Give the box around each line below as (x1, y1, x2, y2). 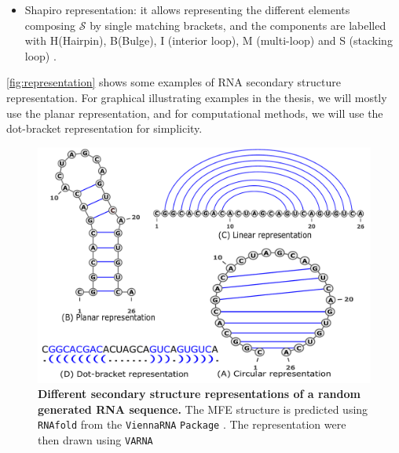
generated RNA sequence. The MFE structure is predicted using (38, 400, 368, 417)
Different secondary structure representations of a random (38, 385, 361, 402)
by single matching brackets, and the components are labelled (90, 16, 386, 33)
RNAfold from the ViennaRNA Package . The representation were (38, 416, 346, 433)
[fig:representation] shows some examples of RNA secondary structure (6, 74, 341, 90)
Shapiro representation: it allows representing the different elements (24, 2, 350, 17)
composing (24, 16, 76, 33)
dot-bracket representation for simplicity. (6, 120, 203, 137)
